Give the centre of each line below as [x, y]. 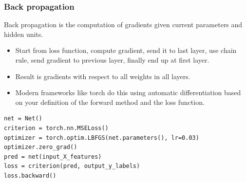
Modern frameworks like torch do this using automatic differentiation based [128, 92]
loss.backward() [30, 175]
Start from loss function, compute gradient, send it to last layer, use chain [126, 50]
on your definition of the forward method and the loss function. [110, 102]
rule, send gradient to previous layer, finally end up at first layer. [112, 60]
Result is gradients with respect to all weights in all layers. [103, 76]
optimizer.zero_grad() [41, 147]
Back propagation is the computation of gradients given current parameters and [123, 25]
